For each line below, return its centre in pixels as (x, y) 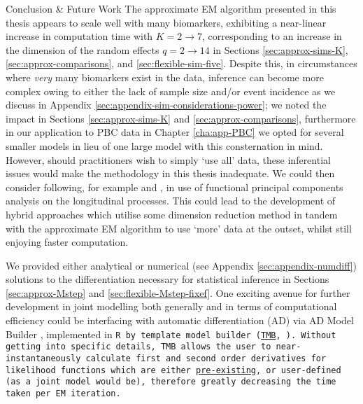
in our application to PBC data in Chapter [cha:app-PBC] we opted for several (175, 132)
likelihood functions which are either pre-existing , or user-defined (173, 370)
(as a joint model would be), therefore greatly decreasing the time (171, 382)
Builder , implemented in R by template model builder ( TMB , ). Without (171, 334)
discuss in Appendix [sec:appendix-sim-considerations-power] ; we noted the (166, 105)
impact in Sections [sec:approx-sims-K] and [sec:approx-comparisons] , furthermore (181, 118)
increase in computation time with (79, 36)
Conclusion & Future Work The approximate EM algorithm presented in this (171, 8)
